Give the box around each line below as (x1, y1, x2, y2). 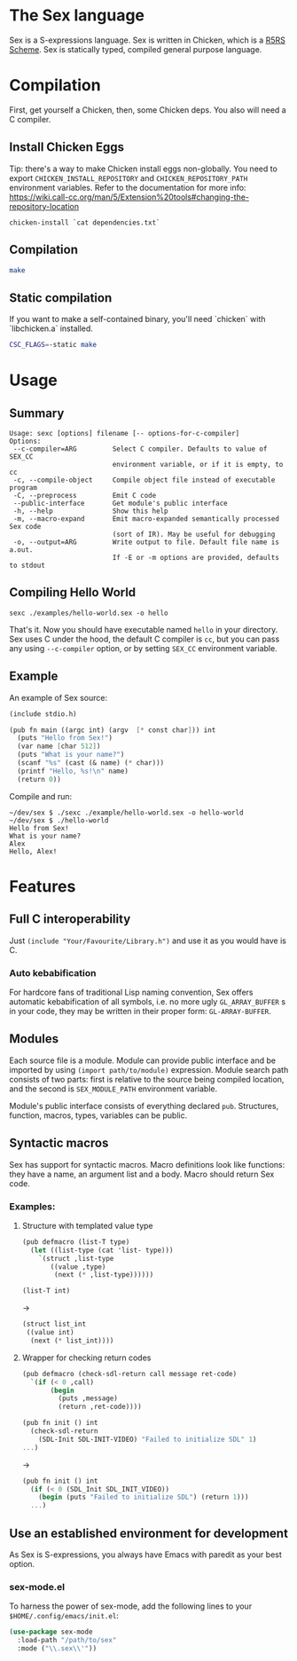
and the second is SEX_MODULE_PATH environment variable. (9, 1083, 218, 1094)
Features (9, 876, 76, 896)
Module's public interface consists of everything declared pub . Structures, (9, 1100, 279, 1111)
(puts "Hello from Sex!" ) (17, 734, 113, 743)
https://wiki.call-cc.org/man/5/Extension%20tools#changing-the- (9, 192, 250, 202)
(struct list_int (21, 1319, 87, 1329)
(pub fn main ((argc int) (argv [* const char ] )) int (9, 725, 216, 735)
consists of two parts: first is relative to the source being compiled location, (9, 1074, 285, 1084)
